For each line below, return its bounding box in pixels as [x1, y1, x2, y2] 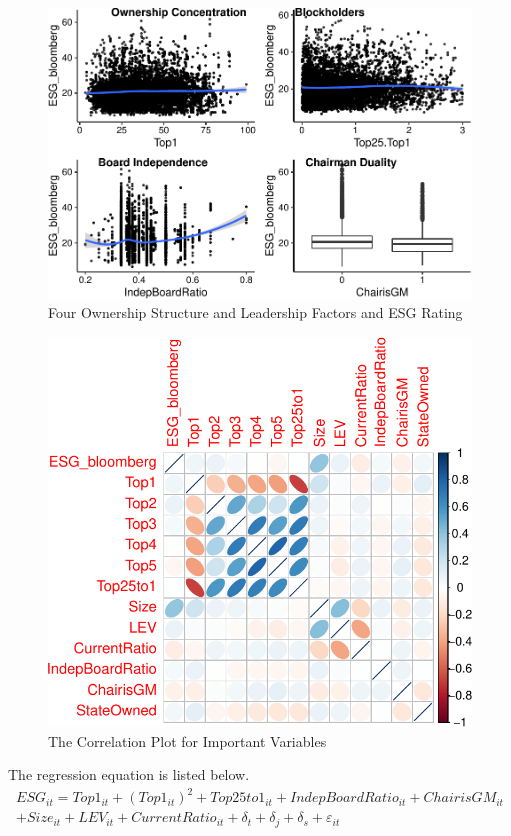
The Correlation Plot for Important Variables [48, 730, 327, 751]
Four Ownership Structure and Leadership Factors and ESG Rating [48, 302, 463, 323]
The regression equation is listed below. [8, 764, 250, 785]
